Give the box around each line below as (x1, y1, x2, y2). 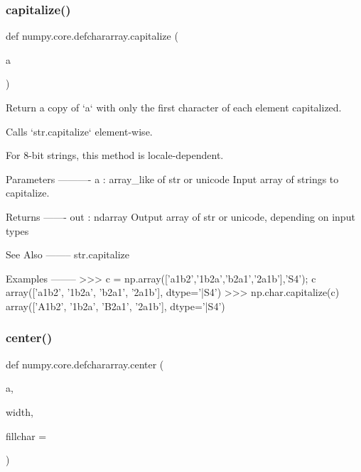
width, (6, 404, 33, 419)
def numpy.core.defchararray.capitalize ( (6, 28, 178, 43)
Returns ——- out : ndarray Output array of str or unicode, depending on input (6, 209, 355, 224)
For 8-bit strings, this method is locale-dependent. (6, 148, 224, 163)
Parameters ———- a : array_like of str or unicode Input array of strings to (6, 171, 339, 186)
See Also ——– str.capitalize (6, 247, 130, 262)
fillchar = (6, 428, 47, 443)
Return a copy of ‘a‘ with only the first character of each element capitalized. (6, 100, 342, 114)
